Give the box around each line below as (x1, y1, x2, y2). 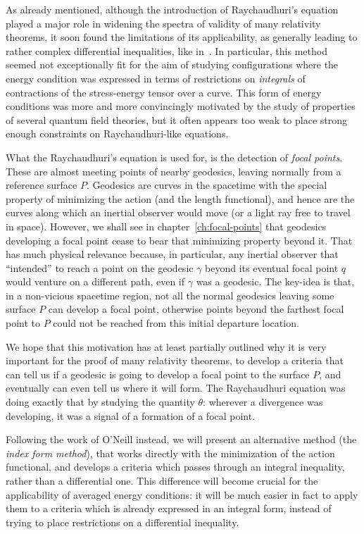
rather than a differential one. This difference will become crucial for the (6, 473, 318, 488)
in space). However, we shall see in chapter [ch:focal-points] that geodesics (6, 218, 327, 233)
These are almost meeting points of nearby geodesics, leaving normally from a (6, 163, 341, 178)
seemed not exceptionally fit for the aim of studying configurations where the (6, 57, 339, 72)
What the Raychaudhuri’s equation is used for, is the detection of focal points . (6, 149, 343, 164)
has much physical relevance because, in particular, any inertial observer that (6, 247, 339, 261)
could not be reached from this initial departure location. (53, 316, 299, 330)
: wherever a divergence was (203, 395, 323, 409)
